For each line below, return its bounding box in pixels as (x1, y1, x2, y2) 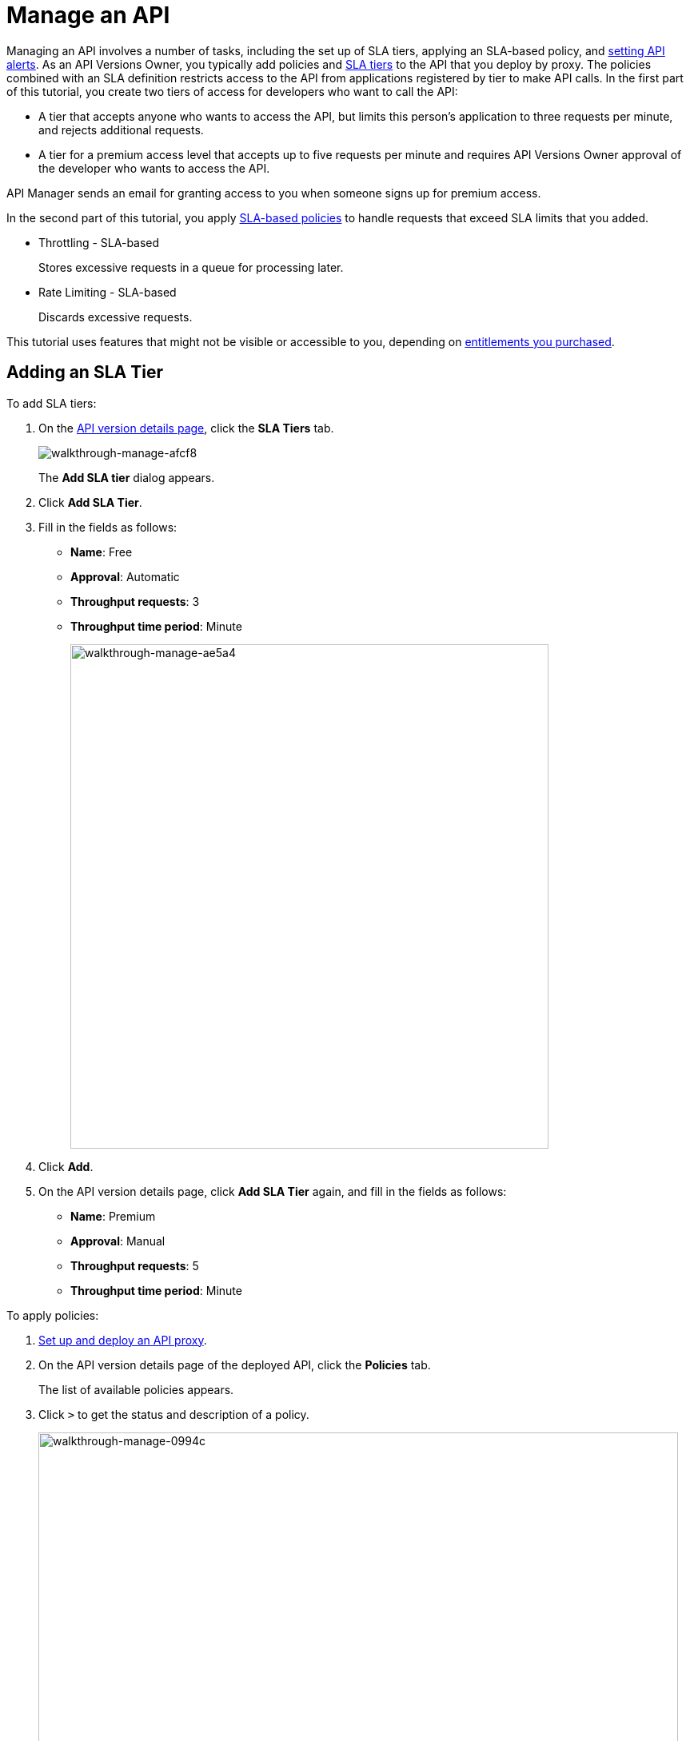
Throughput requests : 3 (70, 594, 200, 608)
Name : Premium (70, 1209, 156, 1223)
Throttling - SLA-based (38, 235, 160, 249)
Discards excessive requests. (38, 309, 193, 324)
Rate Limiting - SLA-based (38, 285, 177, 299)
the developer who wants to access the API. (38, 161, 270, 175)
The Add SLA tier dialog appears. (38, 470, 215, 484)
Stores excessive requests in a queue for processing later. (38, 260, 344, 274)
